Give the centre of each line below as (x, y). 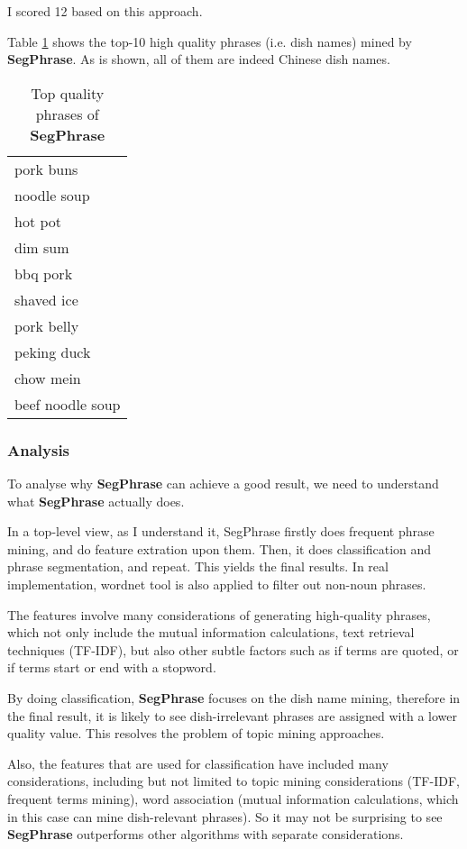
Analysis (39, 449)
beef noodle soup (68, 404)
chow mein (48, 378)
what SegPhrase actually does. (96, 501)
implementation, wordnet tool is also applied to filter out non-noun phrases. (217, 584)
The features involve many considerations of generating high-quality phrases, (219, 614)
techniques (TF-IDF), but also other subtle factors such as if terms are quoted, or (233, 649)
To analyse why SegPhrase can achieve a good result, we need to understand (223, 483)
